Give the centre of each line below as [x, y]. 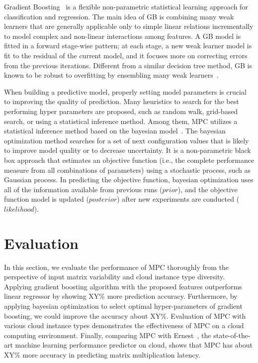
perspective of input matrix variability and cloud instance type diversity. [115, 277]
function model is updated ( [46, 199]
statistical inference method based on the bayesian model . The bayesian [115, 131]
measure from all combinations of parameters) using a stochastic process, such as [127, 170]
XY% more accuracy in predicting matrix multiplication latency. [102, 354]
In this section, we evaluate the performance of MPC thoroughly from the [117, 267]
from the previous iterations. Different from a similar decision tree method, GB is [128, 65]
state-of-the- [232, 335]
